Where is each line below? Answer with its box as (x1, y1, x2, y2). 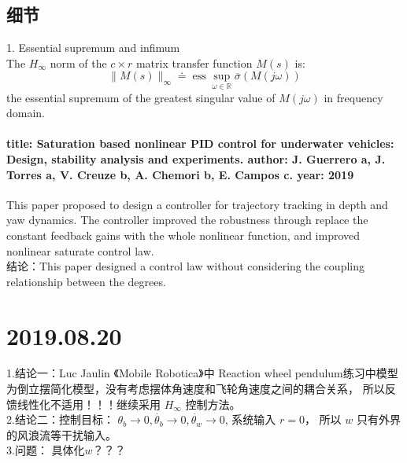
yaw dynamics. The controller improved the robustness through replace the (6, 211, 368, 228)
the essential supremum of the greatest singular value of (6, 89, 276, 105)
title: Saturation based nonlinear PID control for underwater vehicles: (6, 135, 394, 152)
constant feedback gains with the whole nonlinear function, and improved (6, 226, 361, 243)
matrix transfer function (135, 54, 253, 71)
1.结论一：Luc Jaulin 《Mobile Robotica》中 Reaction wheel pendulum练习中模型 (6, 365, 398, 381)
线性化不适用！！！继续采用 (17, 395, 161, 412)
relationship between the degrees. (6, 273, 166, 289)
